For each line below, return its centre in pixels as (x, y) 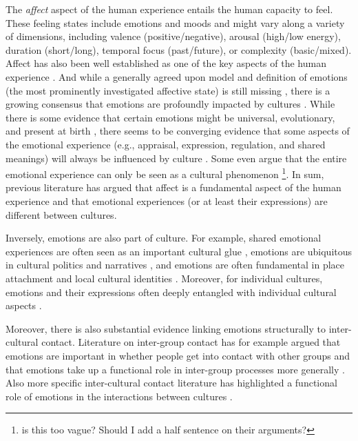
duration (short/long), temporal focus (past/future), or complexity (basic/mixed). (179, 49)
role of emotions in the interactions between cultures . (119, 396)
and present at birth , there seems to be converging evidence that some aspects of (178, 131)
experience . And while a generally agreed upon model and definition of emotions (177, 76)
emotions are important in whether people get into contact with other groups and (178, 355)
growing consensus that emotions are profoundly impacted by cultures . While (170, 104)
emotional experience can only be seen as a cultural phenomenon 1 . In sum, (165, 173)
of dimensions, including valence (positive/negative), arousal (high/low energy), (173, 36)
